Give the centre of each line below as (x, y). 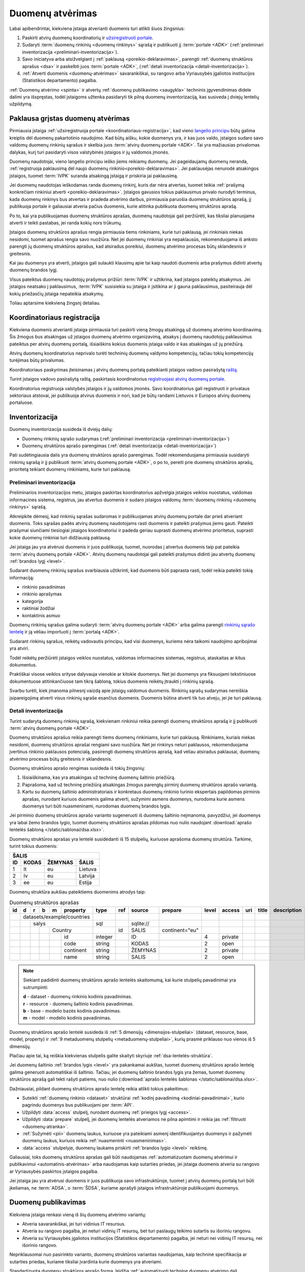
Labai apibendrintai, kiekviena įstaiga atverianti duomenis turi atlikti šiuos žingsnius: (97, 28)
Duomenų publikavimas (48, 1203)
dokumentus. (23, 664)
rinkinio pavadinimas (44, 587)
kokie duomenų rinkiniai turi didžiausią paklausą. (60, 537)
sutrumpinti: (36, 987)
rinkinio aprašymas (42, 594)
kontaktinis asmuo (41, 615)
